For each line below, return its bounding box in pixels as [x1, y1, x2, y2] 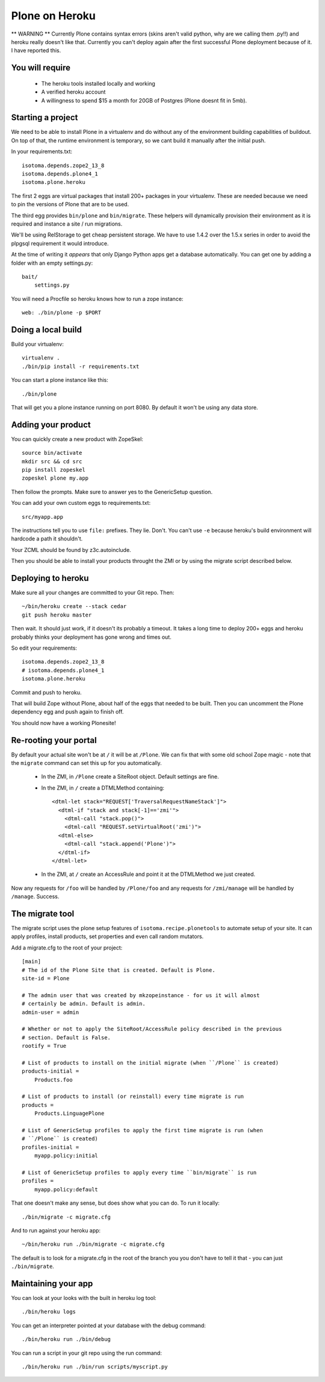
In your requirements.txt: [11, 148, 72, 155]
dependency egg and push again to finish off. [11, 708, 124, 715]
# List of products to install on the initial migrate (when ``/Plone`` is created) [22, 1059, 279, 1066]
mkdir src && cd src [22, 458, 82, 464]
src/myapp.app [22, 513, 63, 520]
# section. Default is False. [22, 1034, 111, 1041]
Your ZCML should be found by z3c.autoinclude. [11, 546, 132, 553]
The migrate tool [11, 908, 75, 919]
